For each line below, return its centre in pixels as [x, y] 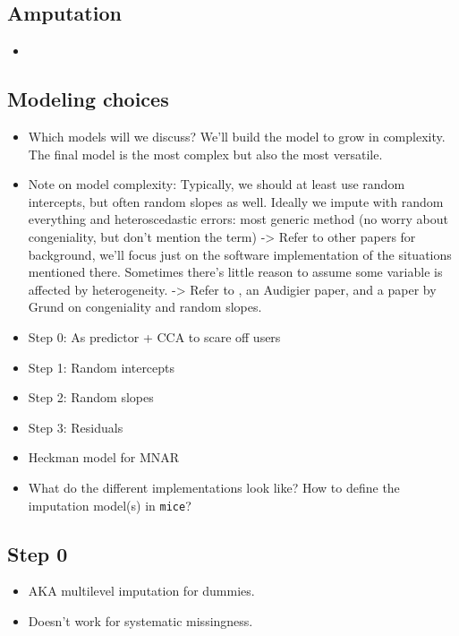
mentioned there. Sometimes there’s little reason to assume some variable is [235, 272]
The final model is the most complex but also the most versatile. [205, 154]
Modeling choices [88, 99]
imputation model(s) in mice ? [110, 505]
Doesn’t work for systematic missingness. [140, 620]
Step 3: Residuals [76, 427]
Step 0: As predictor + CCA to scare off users [154, 336]
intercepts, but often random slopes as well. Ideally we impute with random [236, 201]
